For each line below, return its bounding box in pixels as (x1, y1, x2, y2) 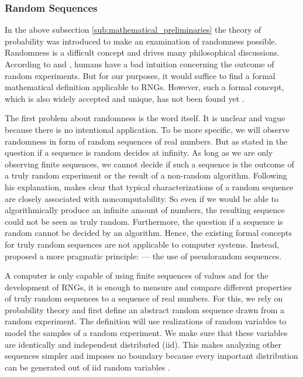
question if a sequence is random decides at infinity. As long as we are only (5, 146, 273, 159)
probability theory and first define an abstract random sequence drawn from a (5, 303, 285, 316)
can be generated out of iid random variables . (5, 361, 170, 373)
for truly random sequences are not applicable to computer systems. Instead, (5, 238, 280, 250)
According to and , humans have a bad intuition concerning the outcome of (5, 58, 274, 70)
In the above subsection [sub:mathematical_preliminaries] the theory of (5, 23, 261, 36)
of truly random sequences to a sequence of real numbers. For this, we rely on (5, 292, 283, 304)
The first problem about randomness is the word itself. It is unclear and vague (5, 112, 285, 124)
